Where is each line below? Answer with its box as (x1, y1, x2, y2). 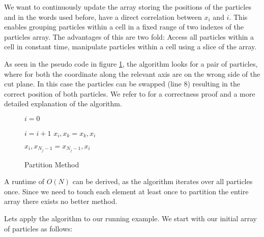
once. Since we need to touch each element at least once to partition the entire (4, 186, 249, 196)
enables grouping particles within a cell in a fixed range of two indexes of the (4, 21, 244, 32)
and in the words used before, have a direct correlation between (4, 11, 202, 22)
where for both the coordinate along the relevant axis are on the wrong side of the (4, 68, 260, 79)
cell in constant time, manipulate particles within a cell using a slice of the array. (4, 41, 257, 52)
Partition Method (24, 159, 79, 169)
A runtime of (4, 176, 44, 187)
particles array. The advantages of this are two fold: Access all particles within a (4, 31, 254, 42)
